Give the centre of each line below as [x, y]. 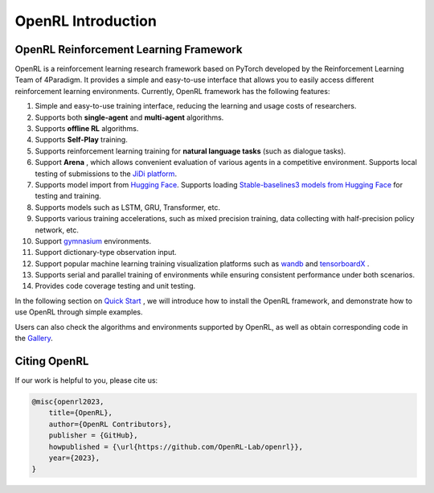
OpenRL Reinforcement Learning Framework [129, 49]
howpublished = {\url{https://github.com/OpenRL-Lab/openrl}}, [176, 447]
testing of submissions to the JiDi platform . [106, 174]
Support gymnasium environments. [93, 240]
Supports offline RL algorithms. [87, 129]
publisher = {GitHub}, [93, 435]
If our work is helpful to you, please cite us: [86, 380]
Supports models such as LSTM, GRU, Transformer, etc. [128, 207]
